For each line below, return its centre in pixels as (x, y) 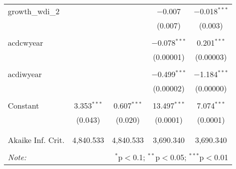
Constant (24, 105)
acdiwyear (25, 74)
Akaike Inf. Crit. (36, 140)
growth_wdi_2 (34, 11)
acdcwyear (26, 42)
